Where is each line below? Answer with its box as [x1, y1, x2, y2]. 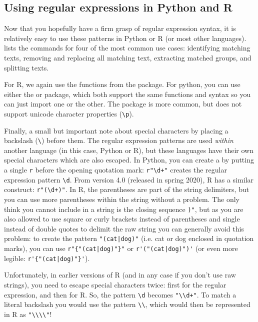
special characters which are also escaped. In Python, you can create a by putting [4, 154, 254, 165]
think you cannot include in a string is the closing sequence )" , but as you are [4, 203, 243, 214]
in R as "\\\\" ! [4, 308, 52, 319]
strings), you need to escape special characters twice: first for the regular [4, 279, 226, 290]
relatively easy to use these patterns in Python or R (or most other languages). [4, 32, 246, 43]
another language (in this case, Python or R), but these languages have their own [4, 144, 253, 155]
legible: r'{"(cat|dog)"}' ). [4, 252, 90, 263]
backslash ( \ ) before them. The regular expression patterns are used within [4, 135, 233, 145]
